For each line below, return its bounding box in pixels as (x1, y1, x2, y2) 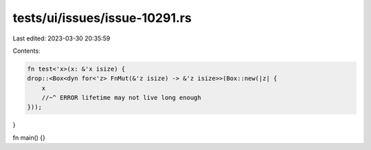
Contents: (12, 47, 41, 55)
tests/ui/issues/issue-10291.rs (12, 10, 192, 25)
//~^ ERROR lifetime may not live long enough (41, 94, 202, 102)
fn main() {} (12, 134, 46, 142)
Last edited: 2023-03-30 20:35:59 (12, 34, 111, 42)
